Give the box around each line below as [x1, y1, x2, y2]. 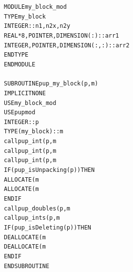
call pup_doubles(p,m [4, 205, 71, 212]
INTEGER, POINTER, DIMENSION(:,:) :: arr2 [4, 42, 130, 49]
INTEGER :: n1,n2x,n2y [4, 22, 71, 30]
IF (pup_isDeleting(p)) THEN [4, 224, 91, 231]
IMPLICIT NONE [4, 89, 46, 97]
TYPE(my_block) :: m [4, 128, 63, 135]
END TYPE [4, 51, 29, 59]
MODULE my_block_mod [4, 3, 67, 10]
